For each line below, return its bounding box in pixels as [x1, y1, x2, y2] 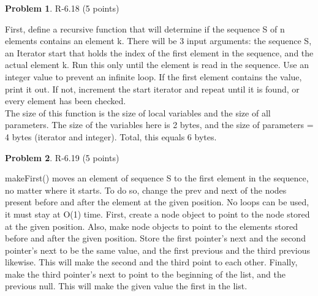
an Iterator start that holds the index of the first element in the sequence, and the [5, 46, 314, 59]
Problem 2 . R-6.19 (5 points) [5, 151, 119, 164]
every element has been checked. [5, 94, 126, 107]
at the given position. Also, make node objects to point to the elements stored [5, 219, 298, 232]
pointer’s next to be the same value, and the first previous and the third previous [5, 243, 310, 256]
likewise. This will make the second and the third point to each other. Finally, [5, 256, 298, 268]
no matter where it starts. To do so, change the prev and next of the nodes [5, 183, 287, 196]
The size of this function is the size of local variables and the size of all [5, 106, 271, 119]
